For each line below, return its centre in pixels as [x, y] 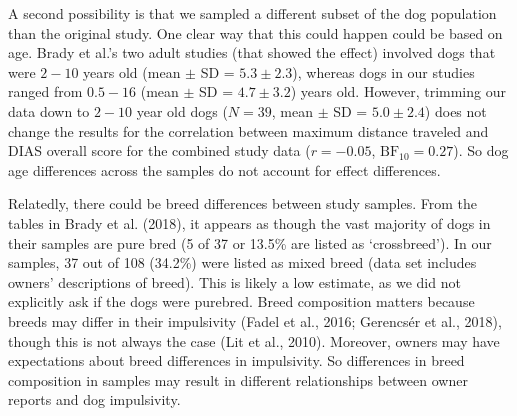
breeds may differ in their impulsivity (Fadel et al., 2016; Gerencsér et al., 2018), [255, 320]
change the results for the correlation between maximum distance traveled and [248, 130]
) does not [455, 110]
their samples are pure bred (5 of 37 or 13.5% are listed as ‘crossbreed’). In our [250, 242]
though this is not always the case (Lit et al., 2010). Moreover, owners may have [254, 340]
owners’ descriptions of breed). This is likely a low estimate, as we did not [234, 281]
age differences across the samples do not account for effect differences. [224, 169]
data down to [49, 110]
